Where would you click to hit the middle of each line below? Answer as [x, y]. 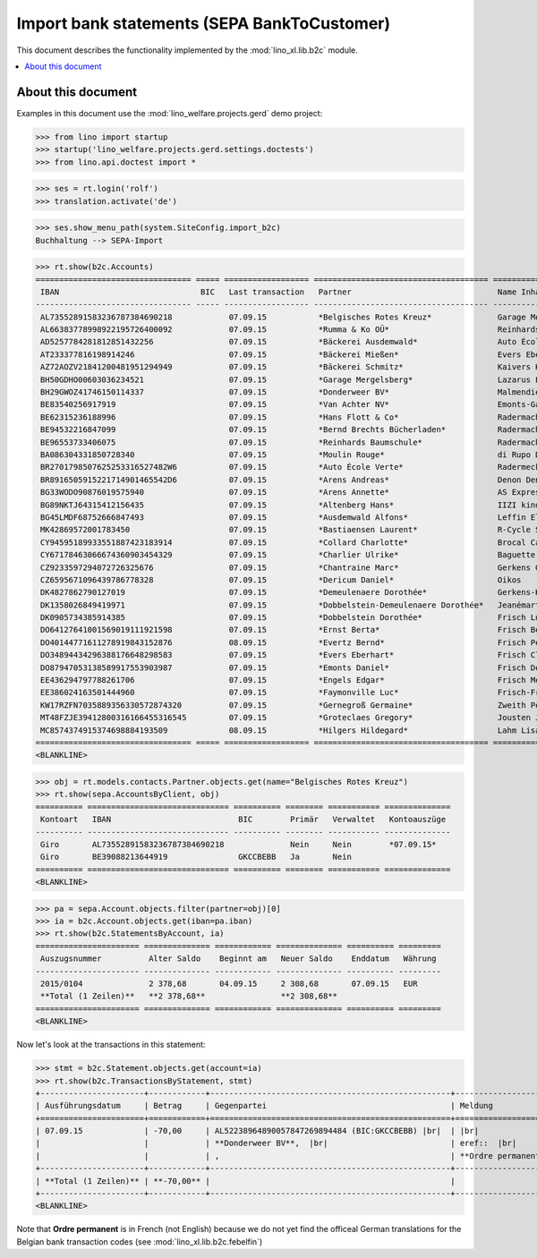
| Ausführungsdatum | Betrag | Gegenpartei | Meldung [264, 1106]
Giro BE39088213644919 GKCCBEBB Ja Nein [196, 857]
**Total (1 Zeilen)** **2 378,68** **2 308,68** [189, 996]
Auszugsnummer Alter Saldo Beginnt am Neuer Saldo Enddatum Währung [239, 959]
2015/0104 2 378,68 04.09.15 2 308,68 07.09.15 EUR [229, 983]
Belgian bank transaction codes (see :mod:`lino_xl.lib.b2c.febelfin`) [140, 1241]
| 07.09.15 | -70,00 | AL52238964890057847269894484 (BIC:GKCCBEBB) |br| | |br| [257, 1131]
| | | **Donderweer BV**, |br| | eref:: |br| [276, 1143]
